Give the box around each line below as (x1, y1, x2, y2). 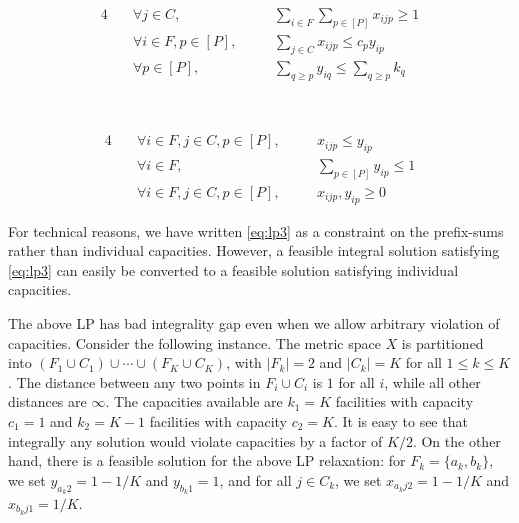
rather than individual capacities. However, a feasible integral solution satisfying (8, 240, 500, 261)
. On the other (412, 430, 501, 451)
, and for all (219, 469, 292, 490)
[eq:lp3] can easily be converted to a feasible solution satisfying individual (8, 259, 459, 280)
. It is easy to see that (333, 411, 468, 432)
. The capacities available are (105, 391, 283, 412)
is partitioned (401, 332, 484, 353)
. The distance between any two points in (8, 371, 261, 392)
